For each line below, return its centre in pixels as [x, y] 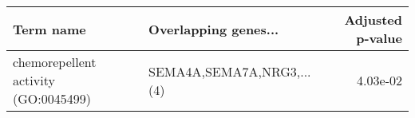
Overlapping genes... [214, 29]
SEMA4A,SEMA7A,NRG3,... [230, 71]
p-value [379, 38]
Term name [49, 29]
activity [34, 80]
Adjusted [373, 20]
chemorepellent [55, 62]
